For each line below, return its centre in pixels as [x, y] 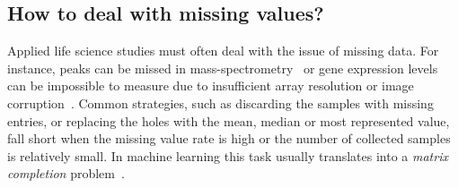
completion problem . [66, 173]
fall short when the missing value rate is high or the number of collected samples [229, 138]
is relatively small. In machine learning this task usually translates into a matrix [228, 155]
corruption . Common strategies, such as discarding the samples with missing [220, 103]
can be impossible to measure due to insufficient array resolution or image [211, 85]
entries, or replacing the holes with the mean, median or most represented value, [229, 120]
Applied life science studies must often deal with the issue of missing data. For [223, 51]
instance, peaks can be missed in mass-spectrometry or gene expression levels [223, 68]
